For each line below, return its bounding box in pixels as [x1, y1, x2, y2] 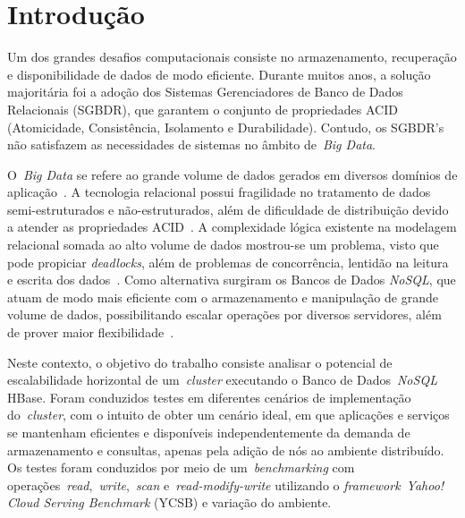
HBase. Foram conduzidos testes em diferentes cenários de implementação [7, 387, 411, 406]
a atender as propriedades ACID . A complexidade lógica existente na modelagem [7, 217, 457, 236]
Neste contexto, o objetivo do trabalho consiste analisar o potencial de [7, 352, 393, 371]
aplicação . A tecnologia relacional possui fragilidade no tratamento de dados [7, 183, 431, 201]
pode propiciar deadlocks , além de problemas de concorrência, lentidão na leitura [7, 252, 449, 271]
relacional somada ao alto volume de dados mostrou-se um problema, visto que [7, 235, 439, 254]
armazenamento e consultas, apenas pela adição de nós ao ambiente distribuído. [7, 440, 444, 459]
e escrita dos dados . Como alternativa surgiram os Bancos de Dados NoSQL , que [7, 270, 456, 289]
